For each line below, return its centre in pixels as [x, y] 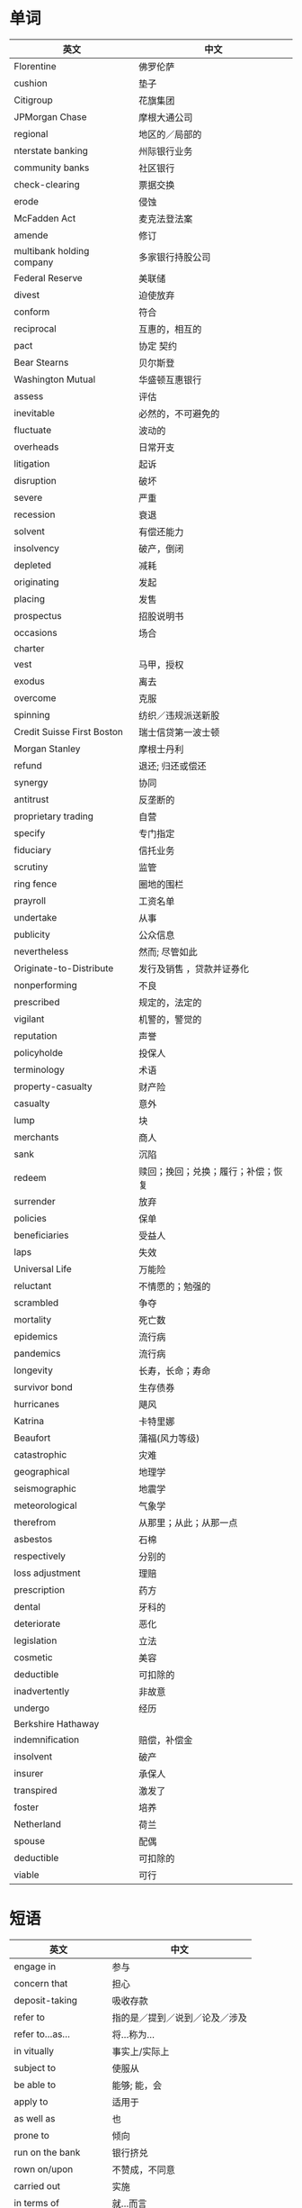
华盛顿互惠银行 [170, 379]
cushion [31, 83]
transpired [36, 1790]
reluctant [33, 1286]
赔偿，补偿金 [165, 1740]
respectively [40, 1556]
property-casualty [53, 1086]
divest [27, 295]
